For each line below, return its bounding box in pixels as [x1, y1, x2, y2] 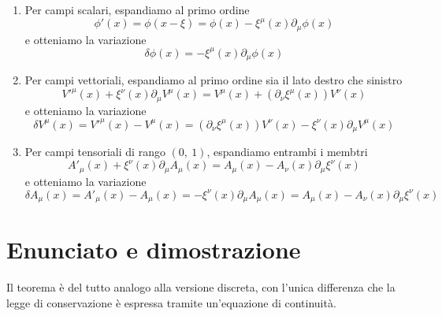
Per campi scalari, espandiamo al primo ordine [24, 2, 250, 17]
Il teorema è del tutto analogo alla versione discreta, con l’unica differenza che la [6, 279, 396, 296]
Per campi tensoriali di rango [24, 143, 165, 160]
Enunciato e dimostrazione [6, 233, 301, 266]
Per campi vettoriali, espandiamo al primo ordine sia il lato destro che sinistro [24, 72, 403, 88]
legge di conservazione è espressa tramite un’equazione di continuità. [6, 295, 336, 310]
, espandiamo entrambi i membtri [206, 143, 368, 160]
